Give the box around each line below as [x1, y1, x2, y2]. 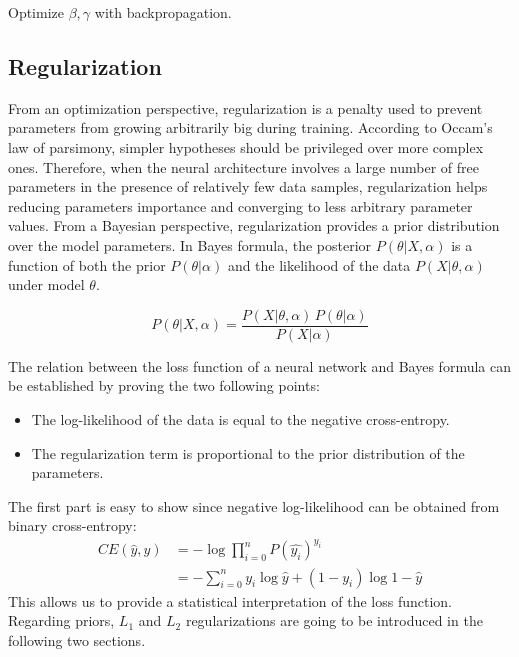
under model [8, 274, 85, 295]
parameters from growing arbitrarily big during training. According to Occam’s [8, 117, 493, 138]
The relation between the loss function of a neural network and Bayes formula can [8, 355, 512, 376]
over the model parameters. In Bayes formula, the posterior [8, 234, 372, 255]
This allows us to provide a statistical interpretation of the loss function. [8, 590, 452, 611]
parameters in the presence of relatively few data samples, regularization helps [8, 176, 488, 197]
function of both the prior [8, 254, 166, 275]
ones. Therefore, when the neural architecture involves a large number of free [8, 156, 480, 177]
